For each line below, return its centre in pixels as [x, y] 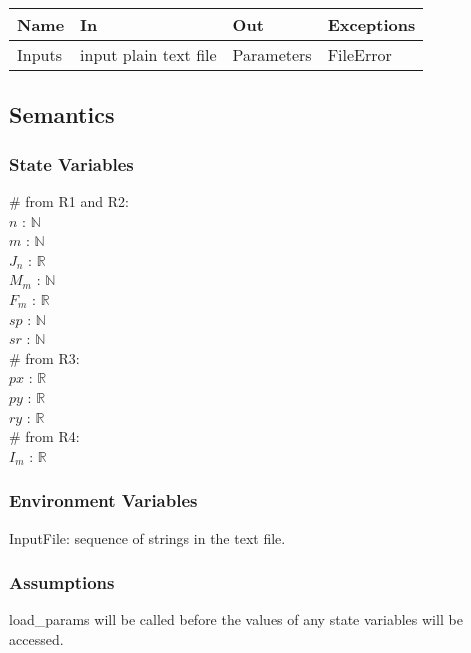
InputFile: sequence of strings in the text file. [147, 537]
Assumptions [62, 582]
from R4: [52, 436]
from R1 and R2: [77, 201]
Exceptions [371, 24]
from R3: [52, 357]
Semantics [62, 114]
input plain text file [148, 54]
